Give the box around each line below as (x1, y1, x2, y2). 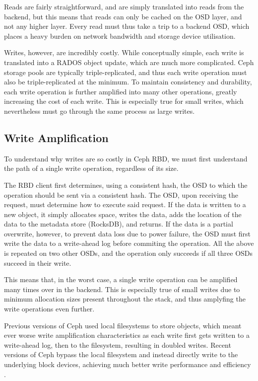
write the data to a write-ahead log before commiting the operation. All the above (4, 238, 254, 248)
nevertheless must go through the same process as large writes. (4, 105, 195, 116)
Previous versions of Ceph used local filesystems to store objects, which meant (4, 320, 242, 330)
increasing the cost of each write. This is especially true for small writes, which (4, 96, 244, 106)
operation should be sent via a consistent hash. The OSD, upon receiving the (4, 189, 239, 200)
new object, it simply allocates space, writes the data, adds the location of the (4, 209, 242, 219)
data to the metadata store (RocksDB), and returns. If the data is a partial (4, 219, 233, 229)
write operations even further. (4, 304, 95, 314)
